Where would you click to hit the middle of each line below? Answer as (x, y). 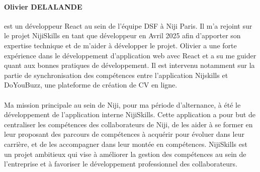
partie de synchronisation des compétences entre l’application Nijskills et (116, 75)
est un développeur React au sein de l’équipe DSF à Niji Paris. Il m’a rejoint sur (128, 25)
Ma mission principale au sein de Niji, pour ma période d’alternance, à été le (122, 104)
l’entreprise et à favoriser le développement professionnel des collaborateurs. (121, 164)
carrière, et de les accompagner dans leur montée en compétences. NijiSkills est (126, 144)
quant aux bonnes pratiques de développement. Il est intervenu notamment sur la (129, 65)
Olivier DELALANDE (43, 6)
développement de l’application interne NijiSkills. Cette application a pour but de (130, 114)
